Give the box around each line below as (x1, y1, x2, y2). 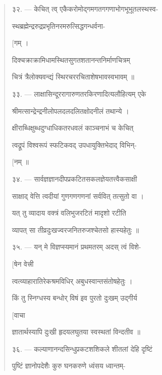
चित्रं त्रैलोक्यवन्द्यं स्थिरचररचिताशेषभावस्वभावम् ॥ (12, 71, 134, 82)
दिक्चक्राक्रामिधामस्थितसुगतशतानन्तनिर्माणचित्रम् (12, 54, 130, 65)
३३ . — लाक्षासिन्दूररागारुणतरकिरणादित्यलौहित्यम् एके (12, 88, 146, 99)
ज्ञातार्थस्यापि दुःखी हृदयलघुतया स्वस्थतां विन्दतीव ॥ (12, 326, 140, 337)
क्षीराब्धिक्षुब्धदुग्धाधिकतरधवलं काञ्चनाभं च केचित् (12, 122, 134, 133)
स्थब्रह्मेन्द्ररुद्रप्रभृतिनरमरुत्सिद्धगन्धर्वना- (12, 20, 105, 31)
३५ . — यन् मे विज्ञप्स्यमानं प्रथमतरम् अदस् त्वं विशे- (12, 241, 141, 252)
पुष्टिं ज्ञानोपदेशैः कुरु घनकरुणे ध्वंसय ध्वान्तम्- (12, 360, 126, 371)
